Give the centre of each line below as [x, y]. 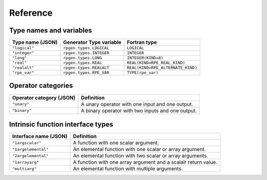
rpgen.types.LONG [83, 58]
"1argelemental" [30, 149]
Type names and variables [51, 30]
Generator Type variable [92, 42]
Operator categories [41, 86]
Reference [31, 13]
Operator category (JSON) [44, 98]
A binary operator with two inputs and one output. [139, 110]
